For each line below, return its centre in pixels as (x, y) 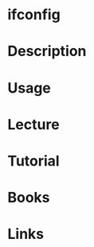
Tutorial (34, 161)
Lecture (34, 124)
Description (47, 52)
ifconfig (34, 15)
